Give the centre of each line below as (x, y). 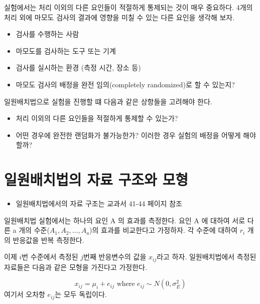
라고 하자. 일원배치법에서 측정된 (207, 257)
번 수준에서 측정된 (50, 257)
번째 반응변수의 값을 (115, 257)
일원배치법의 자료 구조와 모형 (96, 179)
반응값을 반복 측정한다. (48, 240)
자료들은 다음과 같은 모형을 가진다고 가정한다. (76, 267)
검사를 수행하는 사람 (47, 34)
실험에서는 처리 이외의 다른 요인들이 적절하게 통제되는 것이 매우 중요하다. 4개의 (128, 7)
